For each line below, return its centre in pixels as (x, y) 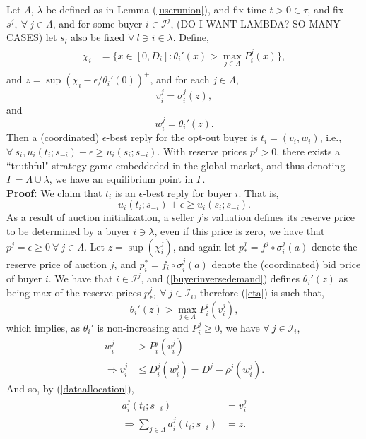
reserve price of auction (57, 264)
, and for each (180, 79)
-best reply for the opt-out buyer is (182, 137)
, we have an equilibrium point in (121, 179)
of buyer (24, 278)
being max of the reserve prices (74, 292)
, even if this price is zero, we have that (240, 231)
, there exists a (308, 151)
